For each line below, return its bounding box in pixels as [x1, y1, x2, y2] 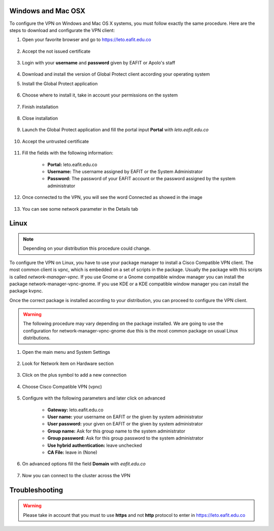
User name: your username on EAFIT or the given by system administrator [47, 414, 203, 420]
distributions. [23, 335, 51, 341]
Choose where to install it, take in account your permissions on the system [22, 92, 178, 98]
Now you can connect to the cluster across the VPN [22, 472, 130, 478]
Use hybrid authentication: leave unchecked [47, 442, 142, 448]
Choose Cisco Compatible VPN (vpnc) [22, 383, 102, 389]
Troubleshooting [9, 485, 63, 494]
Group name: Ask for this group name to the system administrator [47, 428, 185, 434]
